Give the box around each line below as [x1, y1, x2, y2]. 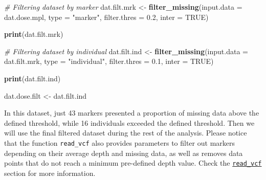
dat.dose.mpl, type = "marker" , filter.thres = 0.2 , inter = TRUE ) [4, 11, 209, 22]
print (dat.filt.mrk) [4, 29, 63, 39]
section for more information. [4, 167, 96, 178]
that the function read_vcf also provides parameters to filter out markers [4, 137, 235, 148]
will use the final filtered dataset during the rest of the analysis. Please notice [4, 127, 247, 138]
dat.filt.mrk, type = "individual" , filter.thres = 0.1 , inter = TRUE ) [4, 56, 214, 66]
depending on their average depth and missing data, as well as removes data [4, 147, 243, 158]
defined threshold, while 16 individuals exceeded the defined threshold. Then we [4, 117, 255, 128]
